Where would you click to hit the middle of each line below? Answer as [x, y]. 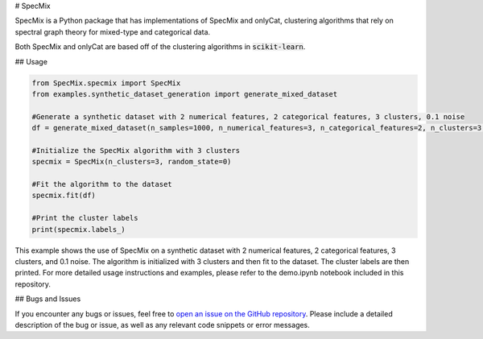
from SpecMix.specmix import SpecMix [106, 83]
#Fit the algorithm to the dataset [102, 184]
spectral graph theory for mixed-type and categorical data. [113, 31]
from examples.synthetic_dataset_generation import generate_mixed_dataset [185, 94]
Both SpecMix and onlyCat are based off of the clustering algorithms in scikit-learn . [160, 47]
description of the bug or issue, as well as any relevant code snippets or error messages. [162, 325]
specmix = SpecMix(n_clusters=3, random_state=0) [132, 162]
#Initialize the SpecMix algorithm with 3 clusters [136, 150]
